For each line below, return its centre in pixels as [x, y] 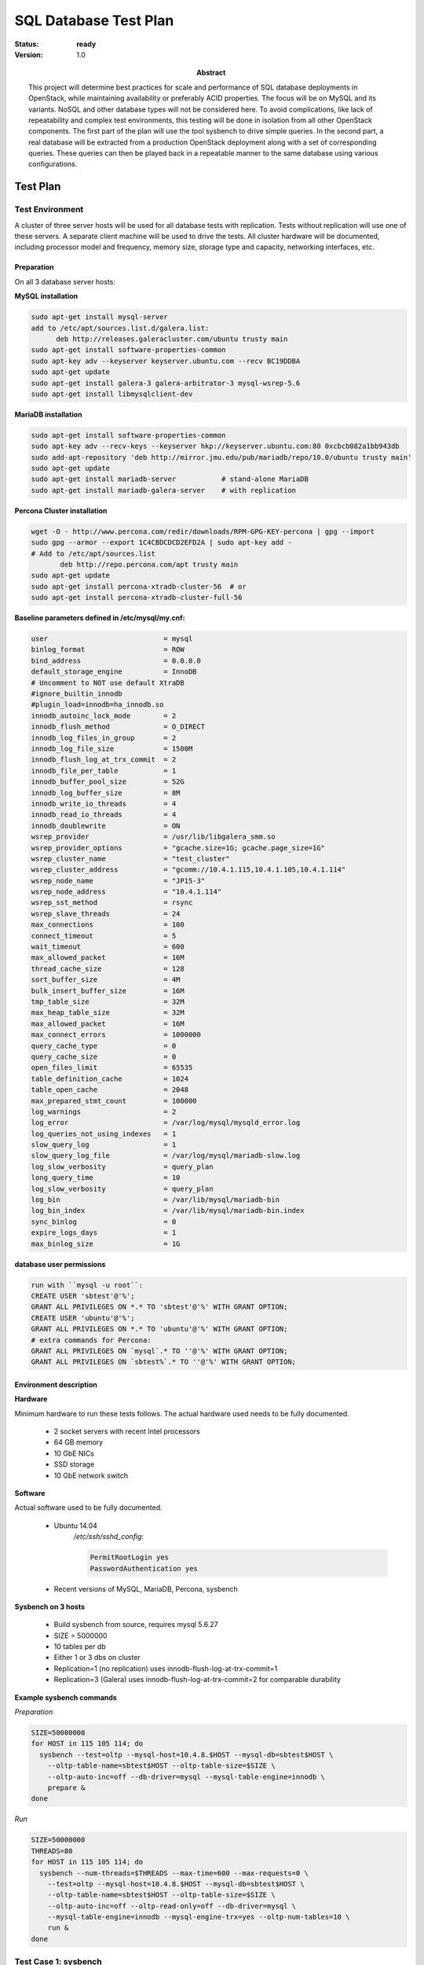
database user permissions [60, 1264]
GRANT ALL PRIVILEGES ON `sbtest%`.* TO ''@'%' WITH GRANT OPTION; [164, 1362]
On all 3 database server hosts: [65, 281]
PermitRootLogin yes [129, 1557]
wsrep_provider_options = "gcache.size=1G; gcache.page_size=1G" [178, 848]
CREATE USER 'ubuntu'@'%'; [83, 1318]
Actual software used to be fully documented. [88, 1508]
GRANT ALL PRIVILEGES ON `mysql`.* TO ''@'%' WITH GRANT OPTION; [159, 1351]
